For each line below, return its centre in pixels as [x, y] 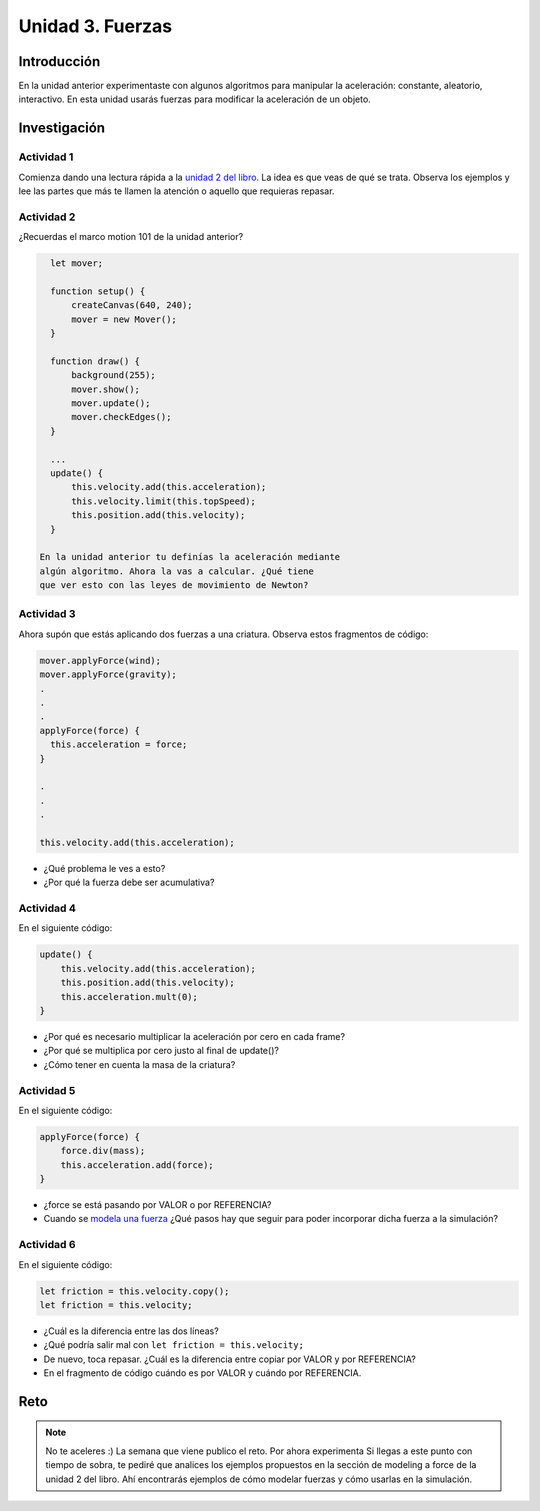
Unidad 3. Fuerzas [95, 26]
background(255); [114, 375]
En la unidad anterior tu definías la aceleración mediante [190, 557]
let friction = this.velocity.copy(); [134, 1291]
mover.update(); [111, 403]
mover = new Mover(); [124, 319]
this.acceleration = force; [119, 744]
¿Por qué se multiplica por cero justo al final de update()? [161, 1051]
